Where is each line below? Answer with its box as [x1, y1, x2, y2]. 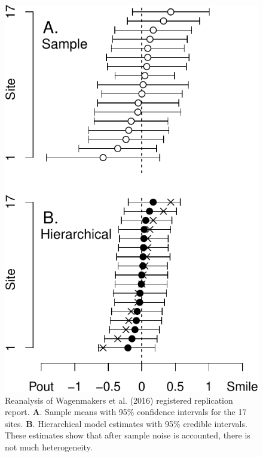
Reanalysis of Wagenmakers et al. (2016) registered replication [5, 394, 233, 406]
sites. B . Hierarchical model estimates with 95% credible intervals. [5, 417, 247, 429]
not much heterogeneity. [5, 441, 93, 453]
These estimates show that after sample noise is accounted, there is [5, 429, 250, 441]
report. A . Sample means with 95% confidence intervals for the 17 [5, 405, 247, 418]
